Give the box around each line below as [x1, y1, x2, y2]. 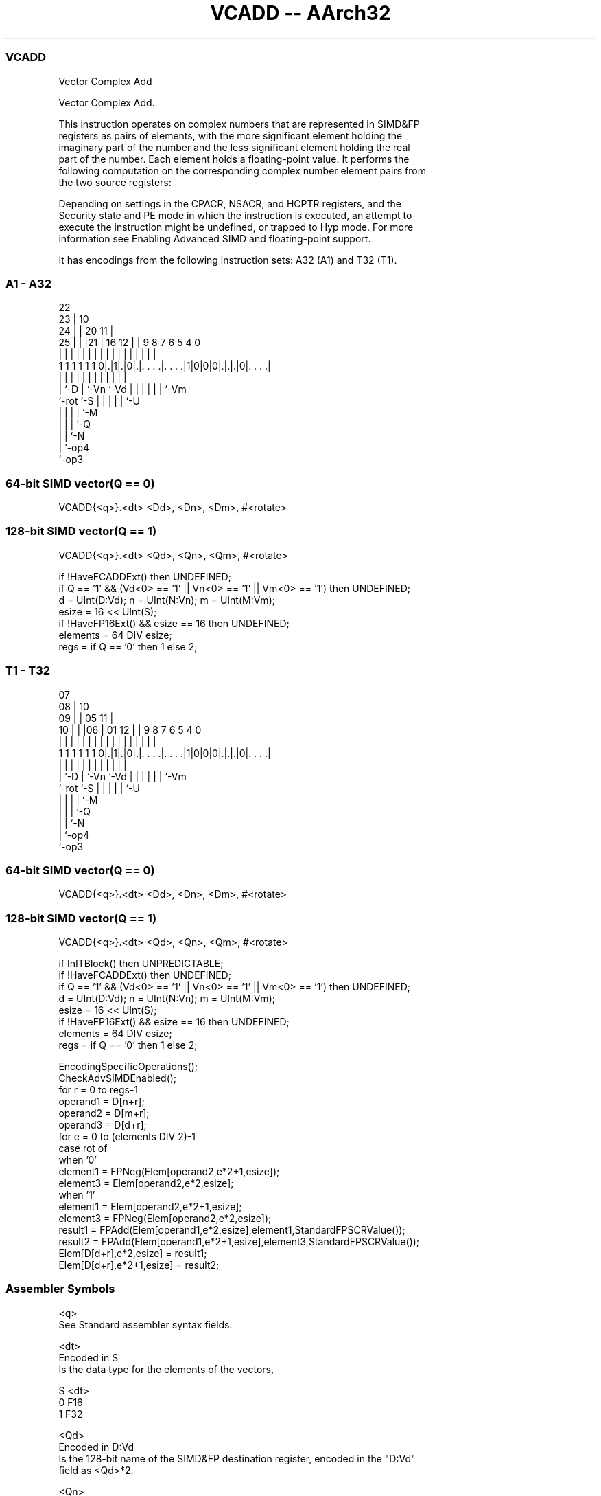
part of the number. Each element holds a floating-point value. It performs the [58, 152, 410, 165]
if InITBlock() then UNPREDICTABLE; [58, 957, 224, 969]
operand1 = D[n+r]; [58, 1096, 145, 1107]
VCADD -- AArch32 [210, 1, 391, 25]
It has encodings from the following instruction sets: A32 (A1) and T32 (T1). [58, 253, 397, 266]
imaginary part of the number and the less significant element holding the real [58, 141, 410, 153]
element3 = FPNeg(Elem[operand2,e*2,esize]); [58, 1212, 272, 1224]
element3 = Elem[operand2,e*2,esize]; [58, 1177, 234, 1189]
